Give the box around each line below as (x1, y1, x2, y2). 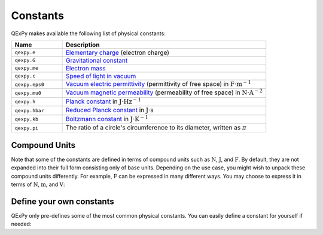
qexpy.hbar (14, 107, 45, 113)
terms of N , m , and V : (11, 181, 65, 188)
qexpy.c (14, 73, 36, 79)
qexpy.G (14, 57, 36, 64)
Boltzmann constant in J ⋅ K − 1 (65, 114, 149, 123)
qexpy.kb (14, 116, 39, 122)
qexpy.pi (14, 125, 39, 131)
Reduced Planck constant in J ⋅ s (65, 106, 154, 115)
